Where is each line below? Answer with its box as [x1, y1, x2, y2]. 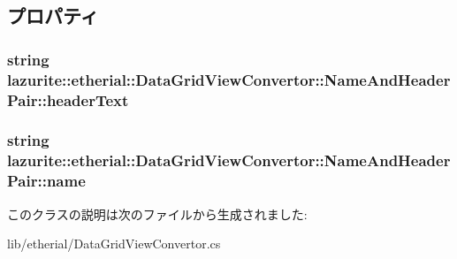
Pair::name [7, 170, 86, 192]
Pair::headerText [7, 88, 129, 110]
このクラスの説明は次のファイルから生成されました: [7, 204, 308, 223]
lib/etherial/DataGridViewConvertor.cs [7, 234, 221, 253]
